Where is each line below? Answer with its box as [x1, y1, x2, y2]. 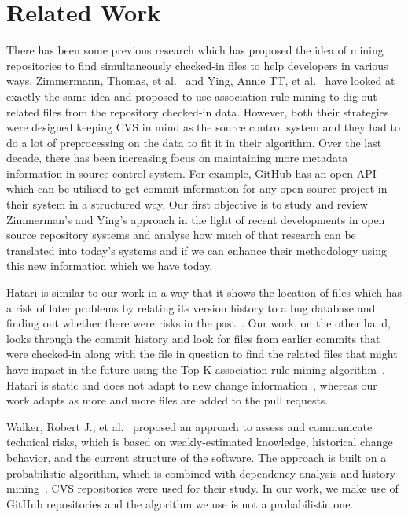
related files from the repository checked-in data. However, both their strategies [6, 103, 389, 120]
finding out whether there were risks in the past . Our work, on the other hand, [6, 315, 391, 331]
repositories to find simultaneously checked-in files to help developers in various [6, 57, 388, 73]
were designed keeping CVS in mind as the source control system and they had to [6, 119, 400, 135]
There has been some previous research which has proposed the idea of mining [6, 42, 384, 58]
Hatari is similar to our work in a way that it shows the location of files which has [6, 284, 402, 301]
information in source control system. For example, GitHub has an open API [6, 164, 377, 181]
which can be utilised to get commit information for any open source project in [6, 180, 388, 197]
